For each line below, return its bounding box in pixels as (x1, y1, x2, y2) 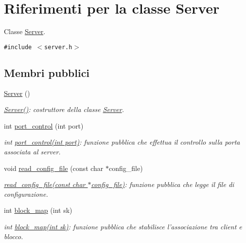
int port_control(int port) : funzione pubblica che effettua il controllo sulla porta (4, 137, 240, 147)
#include (4, 43, 32, 51)
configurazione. (4, 188, 48, 199)
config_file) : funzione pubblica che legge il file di (91, 179, 234, 189)
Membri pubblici (4, 65, 90, 80)
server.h (44, 43, 72, 51)
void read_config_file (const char (4, 163, 104, 173)
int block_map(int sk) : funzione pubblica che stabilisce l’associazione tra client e (4, 221, 242, 231)
